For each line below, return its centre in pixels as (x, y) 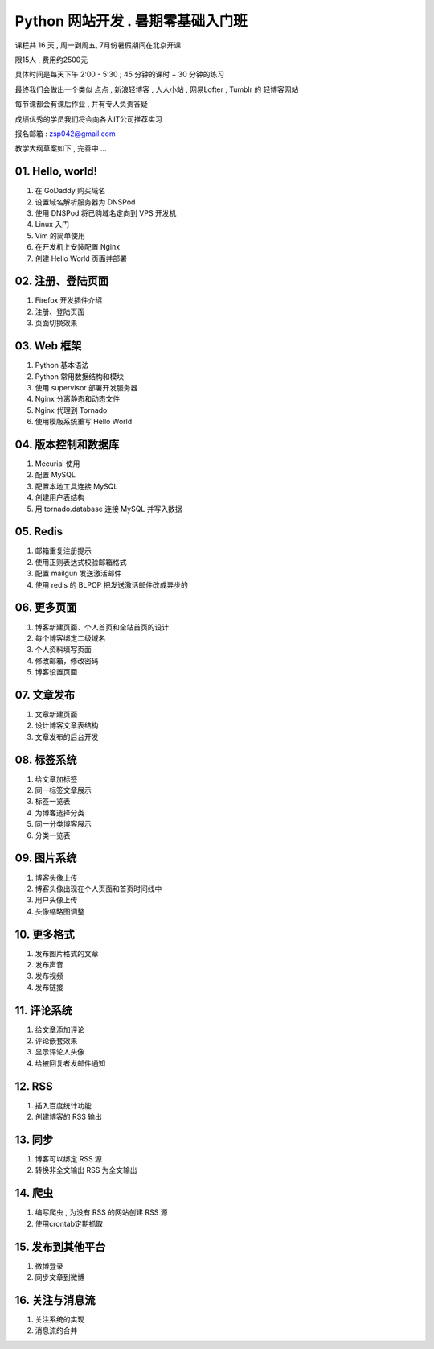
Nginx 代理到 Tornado (71, 410)
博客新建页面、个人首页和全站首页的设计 (102, 627)
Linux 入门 (52, 225)
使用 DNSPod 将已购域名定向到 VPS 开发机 (106, 212)
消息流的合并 (56, 1330)
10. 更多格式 (45, 934)
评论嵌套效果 (56, 1041)
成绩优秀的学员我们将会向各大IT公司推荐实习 (88, 119)
